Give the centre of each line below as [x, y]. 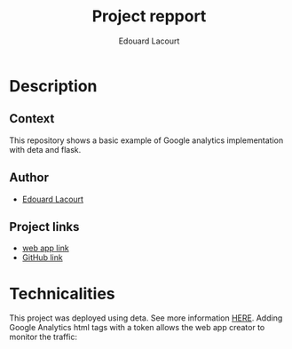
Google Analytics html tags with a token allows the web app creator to [137, 328]
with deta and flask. [45, 149]
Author [29, 178]
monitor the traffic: [43, 337]
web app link [45, 248]
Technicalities [62, 293]
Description [53, 86]
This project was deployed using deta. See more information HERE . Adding [146, 318]
